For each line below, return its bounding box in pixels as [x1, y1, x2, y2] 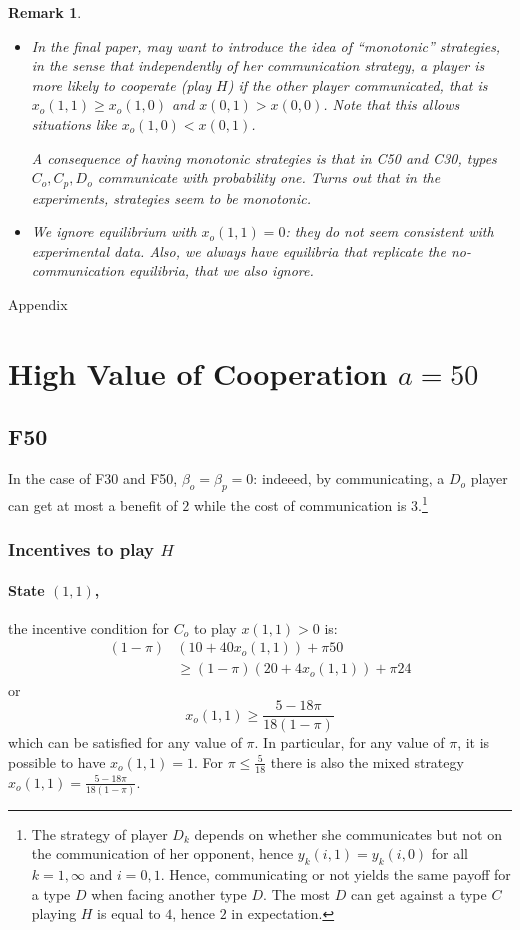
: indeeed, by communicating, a [253, 468, 445, 489]
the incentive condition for [8, 617, 170, 638]
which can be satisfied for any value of [8, 732, 242, 753]
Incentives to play [8, 537, 154, 562]
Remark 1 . [8, 2, 82, 22]
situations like [31, 113, 117, 134]
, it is [457, 732, 490, 753]
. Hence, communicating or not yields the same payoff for [160, 864, 511, 885]
